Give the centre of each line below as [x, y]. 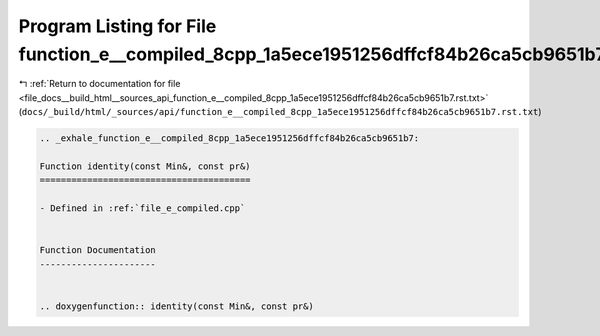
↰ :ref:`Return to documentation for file [99, 84]
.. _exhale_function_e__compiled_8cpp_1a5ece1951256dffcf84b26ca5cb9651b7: [229, 138]
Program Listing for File [117, 26]
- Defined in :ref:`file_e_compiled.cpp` [142, 208]
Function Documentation [98, 250]
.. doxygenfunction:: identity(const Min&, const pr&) [176, 306]
